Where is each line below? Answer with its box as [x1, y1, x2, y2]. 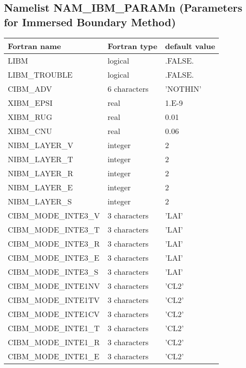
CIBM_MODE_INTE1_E [8, 350, 99, 362]
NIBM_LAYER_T [8, 153, 73, 165]
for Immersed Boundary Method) [4, 14, 176, 29]
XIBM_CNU [8, 125, 52, 136]
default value [165, 40, 215, 51]
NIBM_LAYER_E [8, 181, 73, 193]
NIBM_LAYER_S [8, 195, 72, 207]
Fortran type [107, 40, 158, 51]
